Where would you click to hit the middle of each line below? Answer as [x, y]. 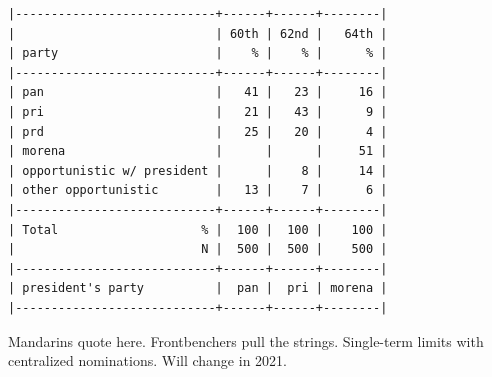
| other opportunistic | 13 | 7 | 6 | [198, 190]
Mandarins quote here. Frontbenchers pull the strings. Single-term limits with [246, 340]
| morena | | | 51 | [198, 151]
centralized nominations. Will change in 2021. [147, 360]
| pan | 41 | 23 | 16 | [198, 92]
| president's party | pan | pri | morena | [198, 288]
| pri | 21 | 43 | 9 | [198, 111]
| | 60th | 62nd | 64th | [198, 33]
